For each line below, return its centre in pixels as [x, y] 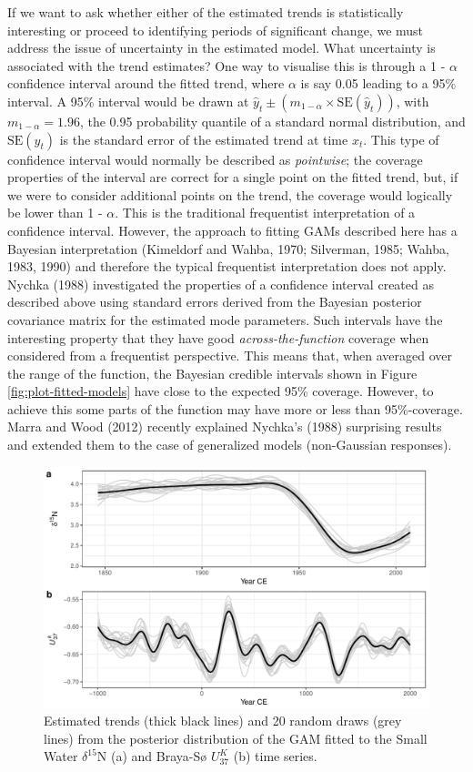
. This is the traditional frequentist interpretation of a [265, 213]
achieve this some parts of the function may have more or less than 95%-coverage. [235, 408]
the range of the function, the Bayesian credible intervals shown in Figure [212, 373]
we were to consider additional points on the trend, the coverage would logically [230, 194]
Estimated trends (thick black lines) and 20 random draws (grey [223, 721]
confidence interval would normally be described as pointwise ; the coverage [215, 159]
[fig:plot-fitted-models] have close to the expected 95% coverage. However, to [221, 391]
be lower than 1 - [55, 213]
